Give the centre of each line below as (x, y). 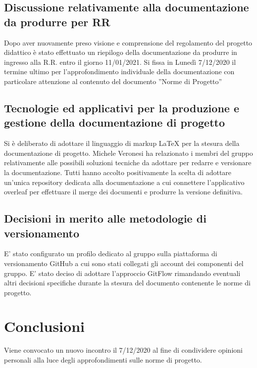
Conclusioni (44, 326)
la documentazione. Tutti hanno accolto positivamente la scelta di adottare (118, 172)
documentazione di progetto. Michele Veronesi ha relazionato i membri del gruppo (128, 153)
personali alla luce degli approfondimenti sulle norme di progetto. (103, 360)
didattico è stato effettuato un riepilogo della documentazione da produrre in (121, 52)
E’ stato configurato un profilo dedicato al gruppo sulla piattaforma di (111, 253)
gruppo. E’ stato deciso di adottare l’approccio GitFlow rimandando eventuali (122, 273)
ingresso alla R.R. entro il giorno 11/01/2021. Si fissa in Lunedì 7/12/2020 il (120, 62)
